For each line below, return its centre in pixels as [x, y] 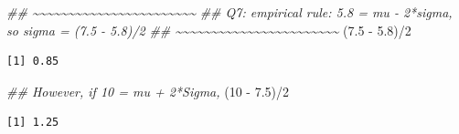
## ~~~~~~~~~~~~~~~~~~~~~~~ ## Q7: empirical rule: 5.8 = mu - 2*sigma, [229, 12]
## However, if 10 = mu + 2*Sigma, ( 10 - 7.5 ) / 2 [148, 91]
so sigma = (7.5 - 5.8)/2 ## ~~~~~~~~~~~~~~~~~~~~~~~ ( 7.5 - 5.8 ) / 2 [209, 30]
